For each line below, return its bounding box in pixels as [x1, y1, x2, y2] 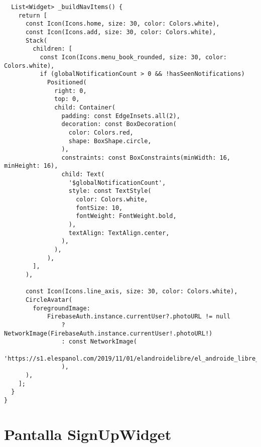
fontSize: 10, [76, 204, 123, 211]
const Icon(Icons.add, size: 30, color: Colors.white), [25, 28, 216, 36]
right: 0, [54, 87, 87, 94]
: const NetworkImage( [61, 338, 137, 346]
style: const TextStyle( [68, 187, 152, 195]
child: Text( [61, 171, 105, 178]
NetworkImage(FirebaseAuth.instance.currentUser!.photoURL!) [4, 329, 213, 337]
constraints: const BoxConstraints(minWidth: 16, [61, 154, 231, 161]
